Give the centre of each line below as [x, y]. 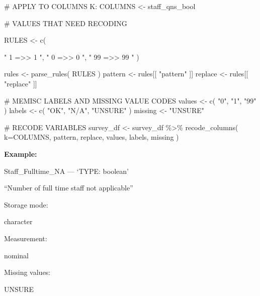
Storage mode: [26, 204]
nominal [17, 255]
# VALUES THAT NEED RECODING [66, 23]
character [18, 221]
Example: [21, 154]
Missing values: [27, 272]
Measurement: [26, 238]
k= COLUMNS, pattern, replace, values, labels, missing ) [92, 137]
